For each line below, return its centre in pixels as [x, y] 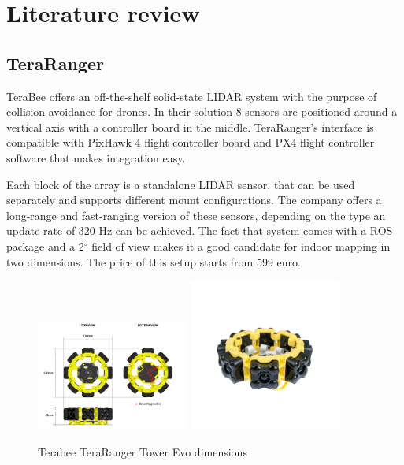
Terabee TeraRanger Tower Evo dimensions [143, 451]
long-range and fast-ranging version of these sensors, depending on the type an [196, 215]
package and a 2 [45, 246]
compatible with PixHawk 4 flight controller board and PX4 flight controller [191, 142]
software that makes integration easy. [96, 157]
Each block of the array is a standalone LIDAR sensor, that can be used [181, 184]
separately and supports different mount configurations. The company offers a [194, 200]
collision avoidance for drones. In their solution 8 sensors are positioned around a [202, 112]
